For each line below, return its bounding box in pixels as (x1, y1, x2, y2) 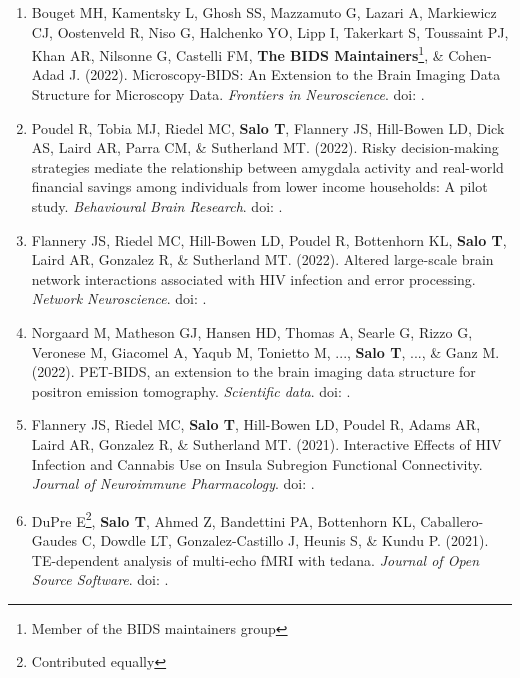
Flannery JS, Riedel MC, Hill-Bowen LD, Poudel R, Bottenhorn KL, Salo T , (31, 229, 507, 250)
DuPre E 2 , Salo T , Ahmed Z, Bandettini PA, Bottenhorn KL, (31, 507, 416, 531)
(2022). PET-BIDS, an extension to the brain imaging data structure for (31, 361, 476, 382)
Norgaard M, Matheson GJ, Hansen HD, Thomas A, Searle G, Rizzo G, (31, 321, 473, 342)
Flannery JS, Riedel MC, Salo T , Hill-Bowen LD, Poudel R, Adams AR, (31, 414, 481, 435)
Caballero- (420, 510, 484, 531)
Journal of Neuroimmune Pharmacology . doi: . (31, 473, 315, 494)
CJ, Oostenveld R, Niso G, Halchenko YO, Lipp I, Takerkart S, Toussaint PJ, (31, 21, 509, 42)
